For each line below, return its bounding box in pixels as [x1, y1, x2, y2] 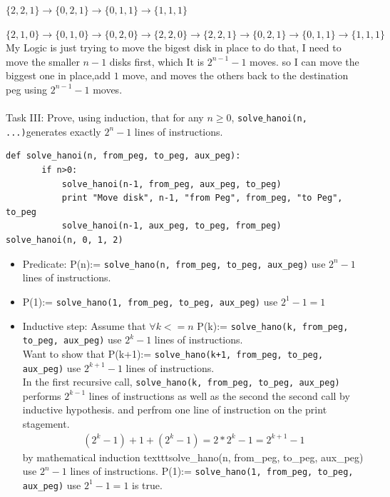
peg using [6, 81, 48, 96]
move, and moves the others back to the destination [122, 68, 349, 83]
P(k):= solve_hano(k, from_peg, [197, 318, 349, 333]
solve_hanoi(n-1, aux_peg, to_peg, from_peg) [61, 221, 282, 231]
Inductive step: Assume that [22, 318, 146, 333]
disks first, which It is [109, 54, 204, 69]
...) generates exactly [6, 124, 101, 139]
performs [22, 388, 61, 403]
